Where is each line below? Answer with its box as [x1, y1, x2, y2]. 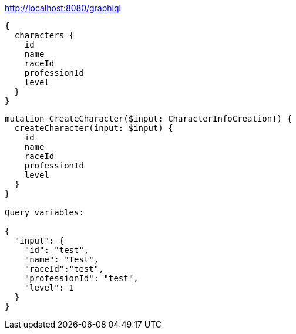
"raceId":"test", [24, 264, 104, 274]
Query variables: [5, 208, 84, 217]
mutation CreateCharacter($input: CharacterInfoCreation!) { [5, 114, 292, 123]
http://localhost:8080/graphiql [5, 3, 121, 13]
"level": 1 [24, 283, 75, 292]
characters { [14, 31, 75, 40]
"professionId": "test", [24, 274, 139, 283]
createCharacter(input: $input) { [14, 123, 173, 133]
